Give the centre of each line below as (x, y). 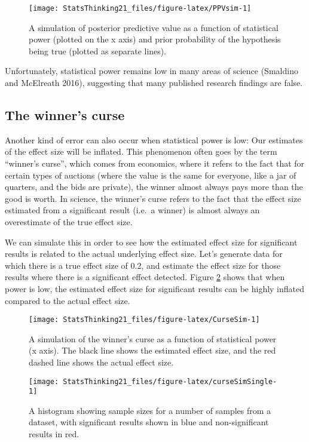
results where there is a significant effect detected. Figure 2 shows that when (145, 277)
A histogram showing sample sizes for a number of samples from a (150, 410)
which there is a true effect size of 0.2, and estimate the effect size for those (143, 265)
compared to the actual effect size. (68, 300)
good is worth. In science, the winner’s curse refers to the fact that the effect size (153, 198)
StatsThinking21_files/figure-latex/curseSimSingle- (170, 381)
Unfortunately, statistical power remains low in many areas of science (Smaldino (152, 71)
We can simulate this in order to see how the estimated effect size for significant (151, 242)
